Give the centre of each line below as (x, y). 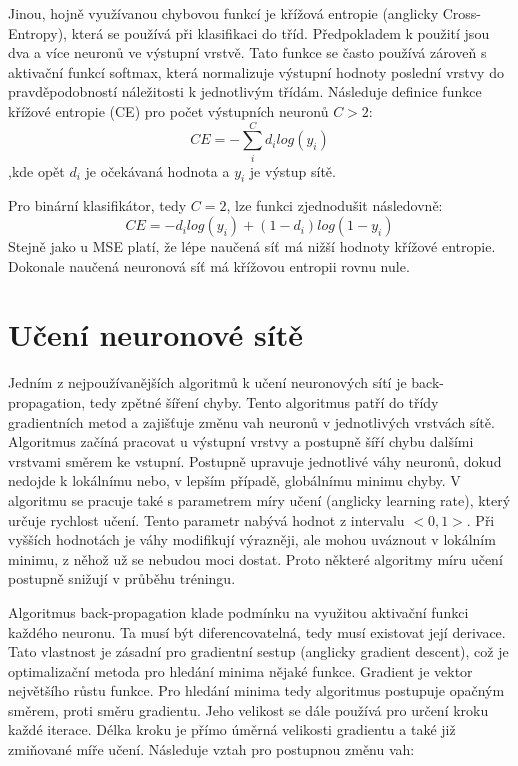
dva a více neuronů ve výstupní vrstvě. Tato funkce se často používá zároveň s (247, 52)
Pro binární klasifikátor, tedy (97, 205)
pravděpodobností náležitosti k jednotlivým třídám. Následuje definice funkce (245, 91)
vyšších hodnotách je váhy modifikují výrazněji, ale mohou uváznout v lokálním (252, 539)
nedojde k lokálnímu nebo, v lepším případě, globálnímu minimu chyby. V (234, 480)
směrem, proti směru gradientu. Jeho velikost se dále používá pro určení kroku (248, 709)
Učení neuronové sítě (155, 334)
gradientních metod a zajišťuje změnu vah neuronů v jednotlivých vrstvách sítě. (251, 421)
